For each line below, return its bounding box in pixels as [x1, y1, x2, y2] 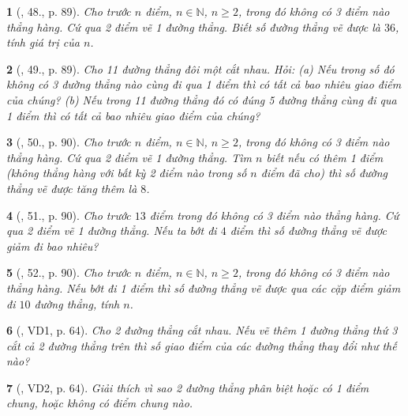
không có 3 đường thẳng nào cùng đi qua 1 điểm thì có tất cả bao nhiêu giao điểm [6, 76, 402, 93]
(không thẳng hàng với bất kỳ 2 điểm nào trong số [6, 165, 247, 181]
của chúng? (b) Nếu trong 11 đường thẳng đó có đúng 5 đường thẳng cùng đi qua [6, 91, 397, 108]
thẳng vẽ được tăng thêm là [6, 180, 137, 196]
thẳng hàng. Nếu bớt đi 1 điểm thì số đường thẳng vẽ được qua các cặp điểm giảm [6, 279, 401, 296]
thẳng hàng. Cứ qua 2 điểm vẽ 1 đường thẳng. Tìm [6, 149, 252, 165]
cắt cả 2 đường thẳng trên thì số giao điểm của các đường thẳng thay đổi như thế [6, 337, 397, 354]
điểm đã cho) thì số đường [260, 165, 388, 181]
